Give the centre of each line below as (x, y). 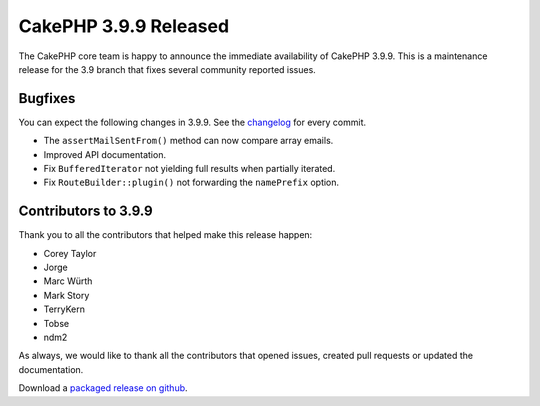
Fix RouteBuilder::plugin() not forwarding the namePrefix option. (191, 182)
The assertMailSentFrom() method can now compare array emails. (188, 141)
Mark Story (66, 295)
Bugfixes (47, 98)
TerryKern (64, 309)
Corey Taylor (70, 253)
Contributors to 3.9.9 (86, 211)
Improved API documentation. (105, 154)
